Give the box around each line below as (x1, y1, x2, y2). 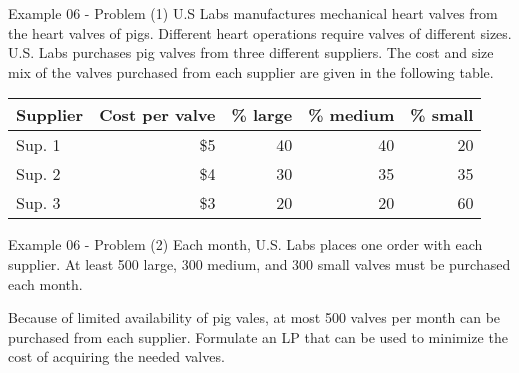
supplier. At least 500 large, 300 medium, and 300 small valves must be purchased (8, 253, 511, 274)
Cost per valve (99, 103, 216, 127)
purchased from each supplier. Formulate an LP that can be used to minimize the (8, 326, 508, 347)
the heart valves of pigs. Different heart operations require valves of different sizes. (8, 22, 512, 43)
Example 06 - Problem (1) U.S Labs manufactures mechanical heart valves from (8, 3, 498, 23)
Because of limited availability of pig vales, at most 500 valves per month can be (8, 307, 501, 328)
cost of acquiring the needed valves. (8, 346, 225, 367)
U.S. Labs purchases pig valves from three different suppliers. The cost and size (8, 42, 494, 63)
